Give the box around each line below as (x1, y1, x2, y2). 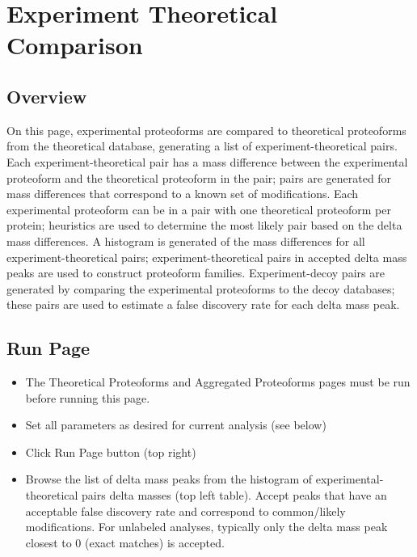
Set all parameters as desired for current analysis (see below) (25, 416, 326, 433)
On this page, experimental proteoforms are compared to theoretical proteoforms (6, 121, 406, 138)
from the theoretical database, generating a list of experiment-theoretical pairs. (6, 137, 398, 154)
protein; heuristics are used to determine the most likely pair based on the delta (6, 217, 402, 234)
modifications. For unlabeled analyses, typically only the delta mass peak (25, 518, 388, 535)
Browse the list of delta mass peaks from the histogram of (25, 470, 313, 487)
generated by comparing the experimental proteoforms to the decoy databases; (6, 280, 395, 297)
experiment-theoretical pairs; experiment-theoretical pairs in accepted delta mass (6, 248, 407, 265)
